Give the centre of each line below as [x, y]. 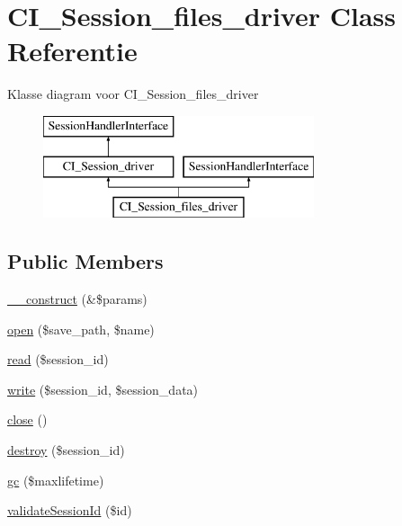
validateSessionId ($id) [70, 510]
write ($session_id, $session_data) [103, 389]
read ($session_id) [58, 359]
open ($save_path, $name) [81, 329]
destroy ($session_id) [66, 450]
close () [27, 419]
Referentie [72, 51]
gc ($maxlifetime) [56, 480]
